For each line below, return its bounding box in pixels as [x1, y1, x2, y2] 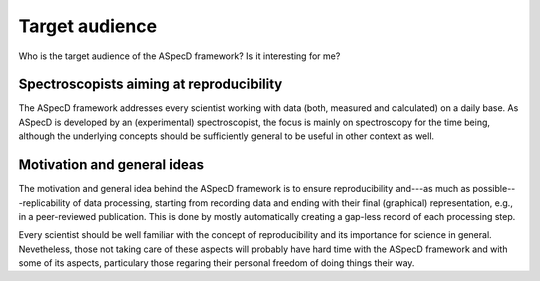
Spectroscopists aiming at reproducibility [18, 76, 283, 93]
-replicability [18, 196, 71, 209]
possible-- [472, 183, 516, 195]
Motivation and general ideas [18, 156, 205, 174]
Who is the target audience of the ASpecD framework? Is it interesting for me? [18, 50, 341, 62]
